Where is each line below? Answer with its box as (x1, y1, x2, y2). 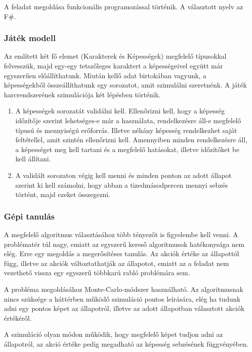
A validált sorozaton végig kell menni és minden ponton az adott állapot (15, 170, 232, 180)
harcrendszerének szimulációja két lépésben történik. (4, 89, 161, 99)
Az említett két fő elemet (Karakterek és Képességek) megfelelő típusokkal (4, 51, 227, 61)
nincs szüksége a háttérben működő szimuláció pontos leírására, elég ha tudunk (4, 293, 241, 304)
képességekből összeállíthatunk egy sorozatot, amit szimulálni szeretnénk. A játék (4, 80, 247, 90)
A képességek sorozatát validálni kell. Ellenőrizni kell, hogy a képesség (15, 106, 225, 116)
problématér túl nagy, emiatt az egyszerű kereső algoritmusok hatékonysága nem (4, 239, 245, 249)
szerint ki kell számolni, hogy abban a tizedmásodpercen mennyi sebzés (15, 179, 228, 190)
